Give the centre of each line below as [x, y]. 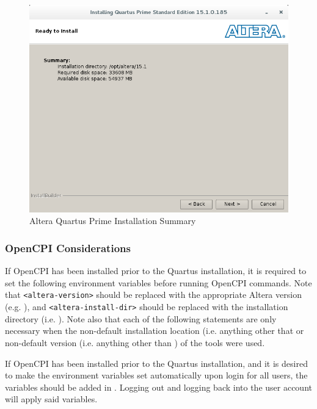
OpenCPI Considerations [68, 248]
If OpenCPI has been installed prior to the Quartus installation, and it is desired [156, 363]
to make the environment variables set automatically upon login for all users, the [156, 375]
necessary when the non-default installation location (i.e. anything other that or [155, 331]
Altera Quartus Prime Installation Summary [113, 221]
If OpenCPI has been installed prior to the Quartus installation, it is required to [156, 271]
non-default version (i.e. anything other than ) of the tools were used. [135, 342]
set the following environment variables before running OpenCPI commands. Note [158, 282]
